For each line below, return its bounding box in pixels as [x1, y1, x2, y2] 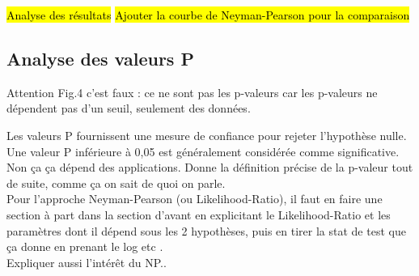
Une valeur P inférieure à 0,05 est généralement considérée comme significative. [6, 142, 400, 159]
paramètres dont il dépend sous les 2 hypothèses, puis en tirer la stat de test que [6, 222, 406, 239]
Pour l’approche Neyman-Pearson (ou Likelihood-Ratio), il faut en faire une [6, 190, 383, 207]
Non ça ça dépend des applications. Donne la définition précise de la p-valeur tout [6, 159, 413, 176]
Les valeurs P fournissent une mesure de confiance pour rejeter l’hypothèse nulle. [6, 126, 407, 143]
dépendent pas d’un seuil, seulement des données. [6, 100, 251, 117]
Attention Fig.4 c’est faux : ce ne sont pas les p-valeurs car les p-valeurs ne [6, 83, 378, 100]
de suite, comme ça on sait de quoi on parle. [6, 174, 226, 191]
